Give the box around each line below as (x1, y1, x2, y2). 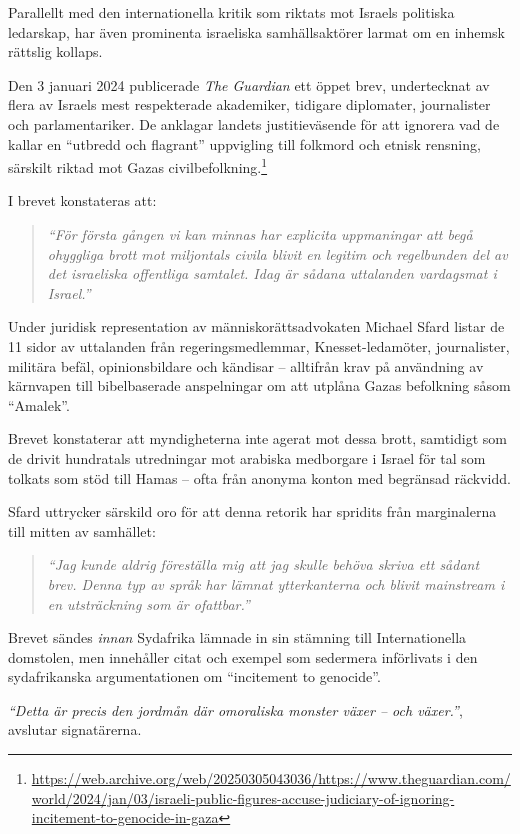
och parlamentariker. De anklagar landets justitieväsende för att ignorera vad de (8, 113, 500, 134)
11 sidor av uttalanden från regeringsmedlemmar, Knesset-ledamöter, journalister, (8, 335, 510, 356)
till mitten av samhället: (8, 520, 156, 541)
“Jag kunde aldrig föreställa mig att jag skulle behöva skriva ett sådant (47, 554, 480, 575)
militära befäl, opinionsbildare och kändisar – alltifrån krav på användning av (8, 355, 484, 376)
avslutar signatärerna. (8, 719, 142, 740)
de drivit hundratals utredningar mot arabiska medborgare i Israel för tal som (8, 447, 486, 468)
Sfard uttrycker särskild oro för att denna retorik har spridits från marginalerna (8, 501, 497, 522)
